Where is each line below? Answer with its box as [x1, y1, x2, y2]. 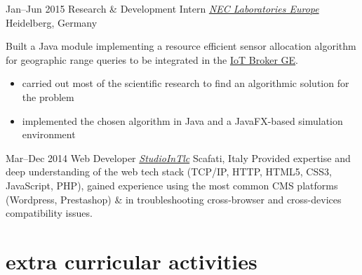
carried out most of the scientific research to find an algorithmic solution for [22, 76, 349, 90]
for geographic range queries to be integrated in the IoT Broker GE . [6, 52, 298, 67]
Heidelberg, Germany [6, 15, 98, 29]
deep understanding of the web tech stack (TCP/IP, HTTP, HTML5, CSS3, [6, 164, 332, 179]
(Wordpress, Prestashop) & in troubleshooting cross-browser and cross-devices [6, 192, 342, 206]
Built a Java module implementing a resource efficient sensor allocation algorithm [6, 39, 356, 53]
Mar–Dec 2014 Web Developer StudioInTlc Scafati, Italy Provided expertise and [6, 150, 351, 165]
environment [22, 127, 76, 142]
